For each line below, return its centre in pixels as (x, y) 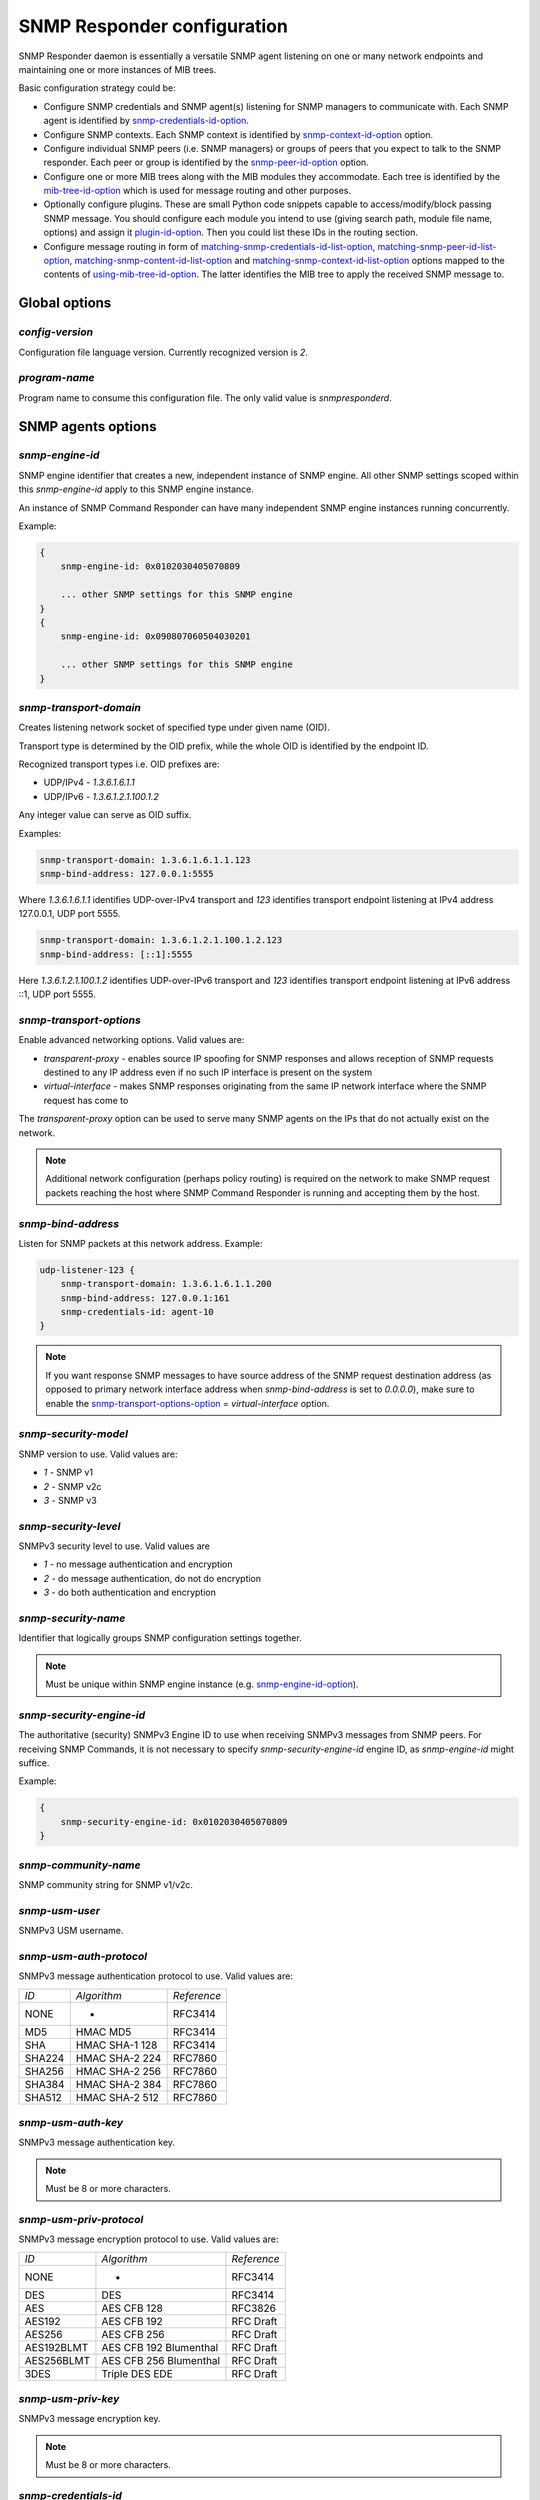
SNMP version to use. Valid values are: (98, 1454)
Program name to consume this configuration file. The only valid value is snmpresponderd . (205, 397)
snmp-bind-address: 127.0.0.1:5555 (126, 873)
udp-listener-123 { (87, 1269)
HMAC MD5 (103, 2032)
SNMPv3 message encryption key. (89, 2419)
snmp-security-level (69, 1526)
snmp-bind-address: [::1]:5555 (116, 954)
